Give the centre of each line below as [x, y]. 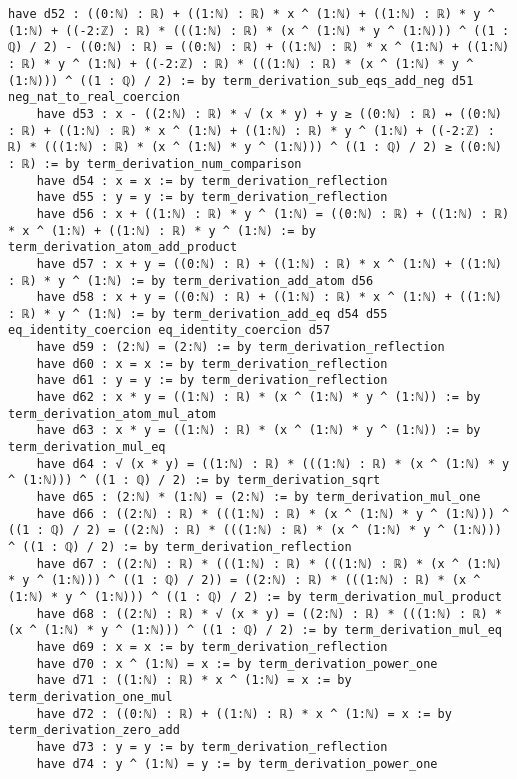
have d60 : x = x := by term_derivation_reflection [212, 363]
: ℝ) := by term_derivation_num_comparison [155, 163]
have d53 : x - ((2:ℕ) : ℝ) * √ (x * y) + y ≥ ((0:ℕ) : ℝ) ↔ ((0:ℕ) [269, 113]
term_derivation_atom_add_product [123, 247]
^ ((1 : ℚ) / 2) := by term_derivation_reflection [180, 547]
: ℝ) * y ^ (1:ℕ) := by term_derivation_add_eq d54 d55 [198, 313]
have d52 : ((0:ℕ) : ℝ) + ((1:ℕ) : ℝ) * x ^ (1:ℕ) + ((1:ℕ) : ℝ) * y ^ [251, 14]
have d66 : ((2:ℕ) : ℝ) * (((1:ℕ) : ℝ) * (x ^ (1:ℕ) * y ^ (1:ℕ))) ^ [273, 513]
